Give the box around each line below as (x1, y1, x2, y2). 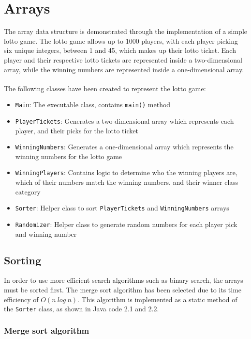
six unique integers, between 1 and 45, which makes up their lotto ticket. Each (4, 45, 236, 55)
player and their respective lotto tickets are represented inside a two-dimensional (4, 54, 242, 65)
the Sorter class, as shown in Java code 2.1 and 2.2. (4, 304, 159, 314)
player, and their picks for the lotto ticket (15, 125, 138, 135)
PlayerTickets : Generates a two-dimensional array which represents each (15, 115, 234, 126)
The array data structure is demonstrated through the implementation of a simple (4, 26, 247, 36)
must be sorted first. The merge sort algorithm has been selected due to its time (4, 284, 242, 294)
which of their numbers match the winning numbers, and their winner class (15, 177, 238, 187)
